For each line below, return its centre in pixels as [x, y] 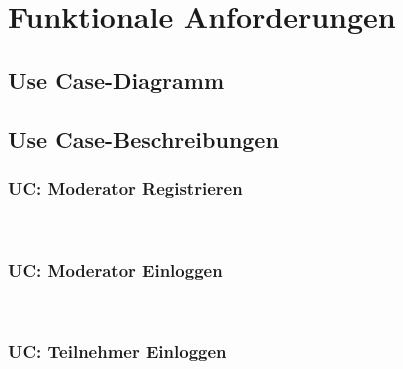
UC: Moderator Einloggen [115, 269]
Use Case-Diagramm [116, 79]
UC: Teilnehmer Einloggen [117, 351]
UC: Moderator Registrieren [125, 187]
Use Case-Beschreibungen [143, 138]
